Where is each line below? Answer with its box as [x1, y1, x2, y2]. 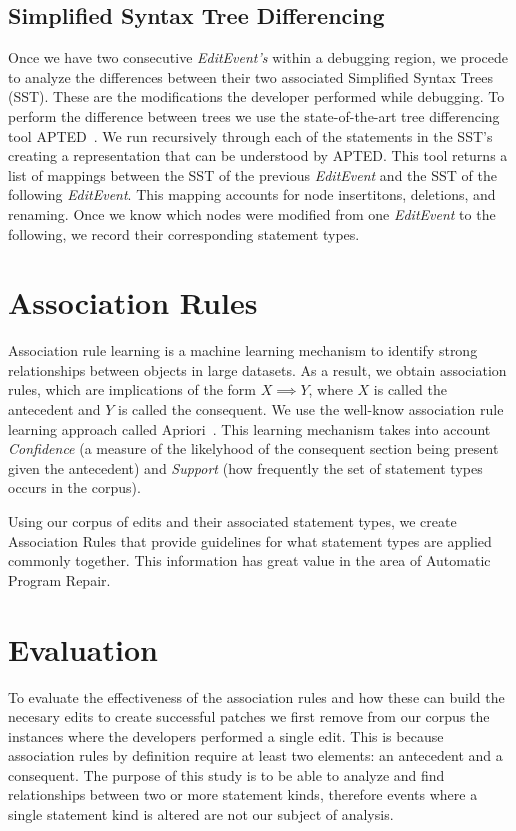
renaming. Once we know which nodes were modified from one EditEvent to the [8, 203, 496, 224]
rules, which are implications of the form [8, 379, 256, 400]
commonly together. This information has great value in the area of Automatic [8, 550, 491, 571]
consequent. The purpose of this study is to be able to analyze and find [8, 764, 445, 785]
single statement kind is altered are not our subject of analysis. [8, 804, 394, 825]
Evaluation [8, 628, 158, 669]
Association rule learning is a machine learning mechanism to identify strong [8, 340, 478, 361]
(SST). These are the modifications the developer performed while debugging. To [8, 86, 505, 107]
